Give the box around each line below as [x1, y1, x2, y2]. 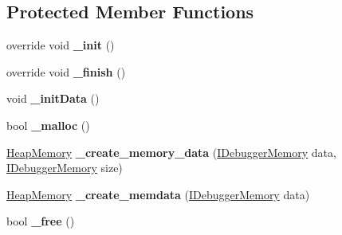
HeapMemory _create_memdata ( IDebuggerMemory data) [6, 186, 310, 202]
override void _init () [6, 37, 115, 53]
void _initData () [6, 90, 100, 107]
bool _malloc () [6, 116, 90, 133]
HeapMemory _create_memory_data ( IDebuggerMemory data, [6, 143, 336, 160]
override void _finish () [6, 63, 126, 80]
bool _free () [6, 213, 75, 229]
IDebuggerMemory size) [6, 159, 123, 176]
